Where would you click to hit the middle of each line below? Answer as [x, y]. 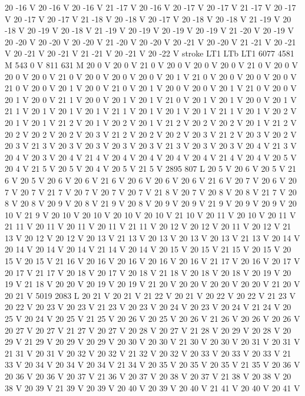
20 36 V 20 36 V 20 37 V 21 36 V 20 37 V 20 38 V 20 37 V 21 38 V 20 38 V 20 [148, 376]
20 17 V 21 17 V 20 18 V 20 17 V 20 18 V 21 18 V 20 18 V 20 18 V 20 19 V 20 [148, 272]
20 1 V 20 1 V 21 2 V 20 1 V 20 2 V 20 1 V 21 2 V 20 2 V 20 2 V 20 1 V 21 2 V [151, 122]
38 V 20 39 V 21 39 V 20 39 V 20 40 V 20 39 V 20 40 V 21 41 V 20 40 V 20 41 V [152, 387]
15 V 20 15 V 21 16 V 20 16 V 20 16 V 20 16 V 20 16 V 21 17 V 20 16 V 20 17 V [152, 261]
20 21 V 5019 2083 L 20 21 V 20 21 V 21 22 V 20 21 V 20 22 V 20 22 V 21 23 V [150, 295]
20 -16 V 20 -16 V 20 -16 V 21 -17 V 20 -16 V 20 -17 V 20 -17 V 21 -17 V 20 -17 [150, 7]
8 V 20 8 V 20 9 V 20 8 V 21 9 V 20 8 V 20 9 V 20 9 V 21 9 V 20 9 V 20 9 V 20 [151, 203]
